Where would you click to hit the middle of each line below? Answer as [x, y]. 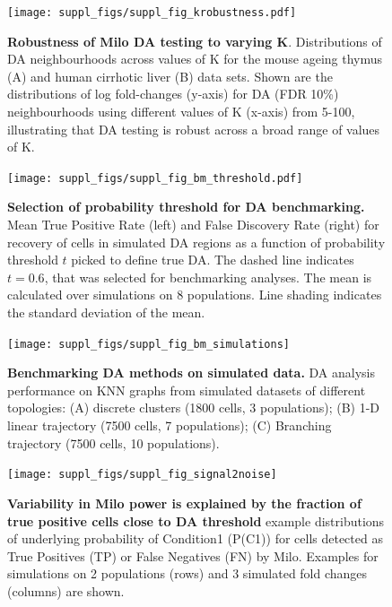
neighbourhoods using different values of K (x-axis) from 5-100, [181, 112]
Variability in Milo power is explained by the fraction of [184, 503]
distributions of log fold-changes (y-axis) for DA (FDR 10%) [173, 94]
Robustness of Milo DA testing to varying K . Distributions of [195, 41]
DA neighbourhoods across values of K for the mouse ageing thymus [195, 59]
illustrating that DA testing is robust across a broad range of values [194, 129]
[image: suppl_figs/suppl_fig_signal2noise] [142, 475]
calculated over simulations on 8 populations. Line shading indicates [195, 295]
